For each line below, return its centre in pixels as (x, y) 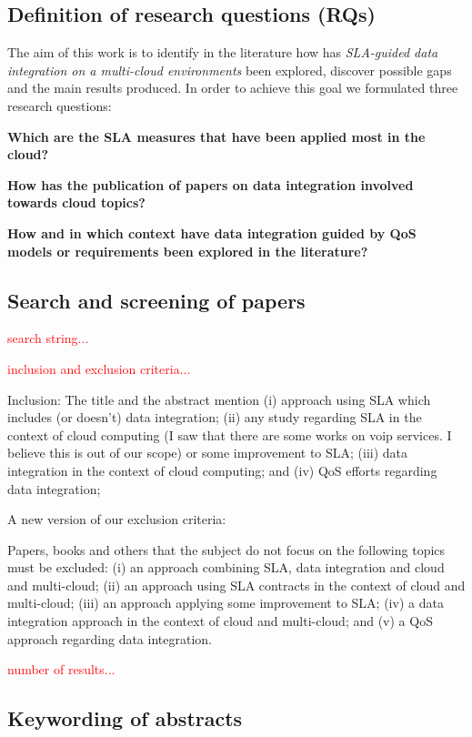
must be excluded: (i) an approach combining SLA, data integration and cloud (226, 567)
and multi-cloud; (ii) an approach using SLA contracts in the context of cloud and (236, 585)
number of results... (61, 669)
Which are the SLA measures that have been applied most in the (216, 136)
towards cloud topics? (76, 202)
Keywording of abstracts (125, 718)
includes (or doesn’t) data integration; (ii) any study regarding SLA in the (215, 417)
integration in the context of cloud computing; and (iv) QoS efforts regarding (222, 470)
